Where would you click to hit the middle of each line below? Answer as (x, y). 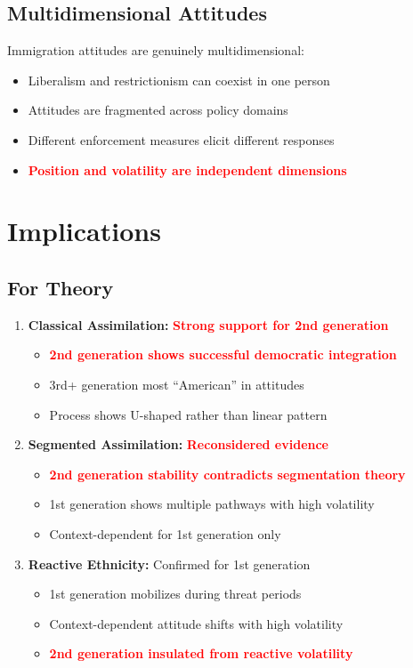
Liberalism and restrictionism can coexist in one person (179, 80)
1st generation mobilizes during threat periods (175, 594)
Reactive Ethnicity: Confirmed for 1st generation (169, 563)
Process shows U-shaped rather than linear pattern (188, 414)
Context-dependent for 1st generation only (165, 533)
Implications (84, 231)
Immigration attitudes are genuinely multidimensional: (156, 50)
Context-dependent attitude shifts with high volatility (196, 623)
